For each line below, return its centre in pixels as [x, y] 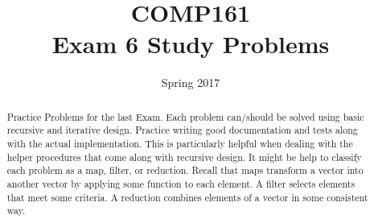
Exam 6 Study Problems [191, 44]
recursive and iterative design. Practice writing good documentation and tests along [182, 130]
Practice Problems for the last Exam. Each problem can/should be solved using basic [185, 116]
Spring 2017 [191, 83]
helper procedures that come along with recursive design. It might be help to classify [184, 157]
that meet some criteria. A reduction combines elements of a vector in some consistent [187, 197]
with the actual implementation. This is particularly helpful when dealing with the [180, 144]
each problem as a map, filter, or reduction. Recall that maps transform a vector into [185, 170]
